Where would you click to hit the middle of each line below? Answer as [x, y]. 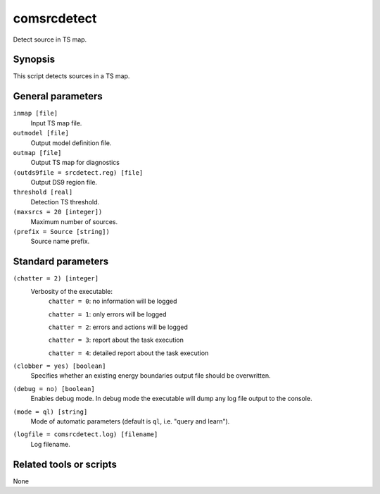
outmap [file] [37, 153]
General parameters [58, 96]
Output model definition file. [71, 143]
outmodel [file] [41, 133]
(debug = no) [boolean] [54, 389]
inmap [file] [36, 113]
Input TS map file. [56, 123]
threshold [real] [43, 192]
